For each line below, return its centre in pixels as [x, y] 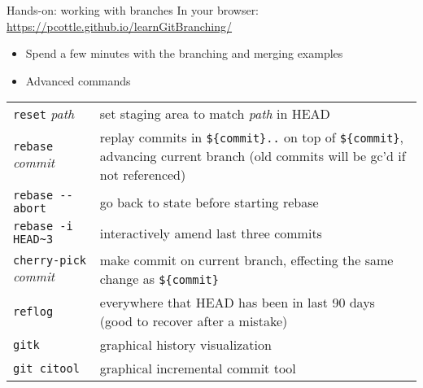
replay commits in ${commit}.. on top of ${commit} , [251, 137]
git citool [46, 368]
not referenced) [143, 175]
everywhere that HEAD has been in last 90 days [237, 303]
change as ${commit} [159, 279]
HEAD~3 [33, 240]
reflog [33, 312]
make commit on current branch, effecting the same [246, 260]
